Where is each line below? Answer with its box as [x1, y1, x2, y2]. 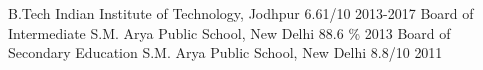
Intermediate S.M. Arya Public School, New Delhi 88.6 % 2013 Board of [8, 22, 451, 43]
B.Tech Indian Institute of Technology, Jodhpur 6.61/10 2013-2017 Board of [8, 3, 474, 23]
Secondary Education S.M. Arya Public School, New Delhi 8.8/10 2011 [8, 42, 443, 63]
